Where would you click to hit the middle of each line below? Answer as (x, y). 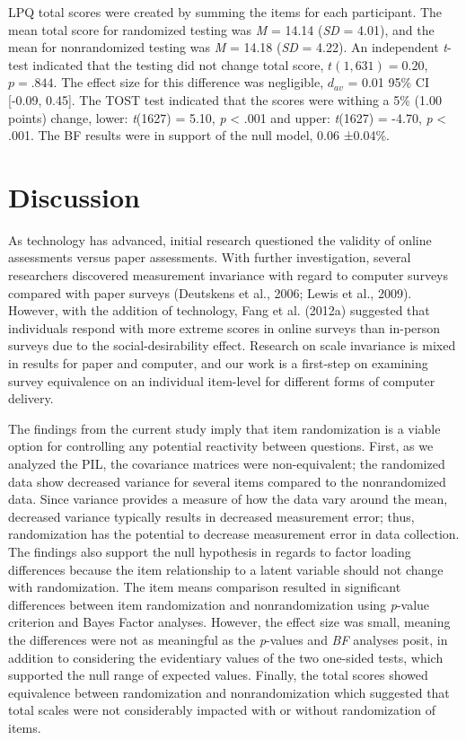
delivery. (31, 398)
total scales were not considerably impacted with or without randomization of (222, 710)
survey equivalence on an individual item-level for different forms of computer (222, 380)
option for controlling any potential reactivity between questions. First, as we (221, 446)
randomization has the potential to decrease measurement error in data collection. (234, 534)
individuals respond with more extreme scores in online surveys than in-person (224, 327)
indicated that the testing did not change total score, (178, 64)
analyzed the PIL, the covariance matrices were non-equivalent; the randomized (227, 463)
